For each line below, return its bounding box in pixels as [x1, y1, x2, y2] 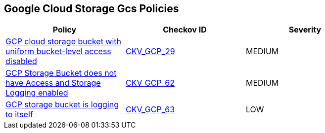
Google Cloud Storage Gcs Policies [4, 2, 179, 15]
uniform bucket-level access [5, 46, 111, 57]
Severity [288, 25, 322, 35]
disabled [5, 56, 37, 66]
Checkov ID [163, 25, 207, 35]
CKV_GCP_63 [125, 104, 175, 115]
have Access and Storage [5, 78, 101, 88]
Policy [52, 25, 77, 35]
